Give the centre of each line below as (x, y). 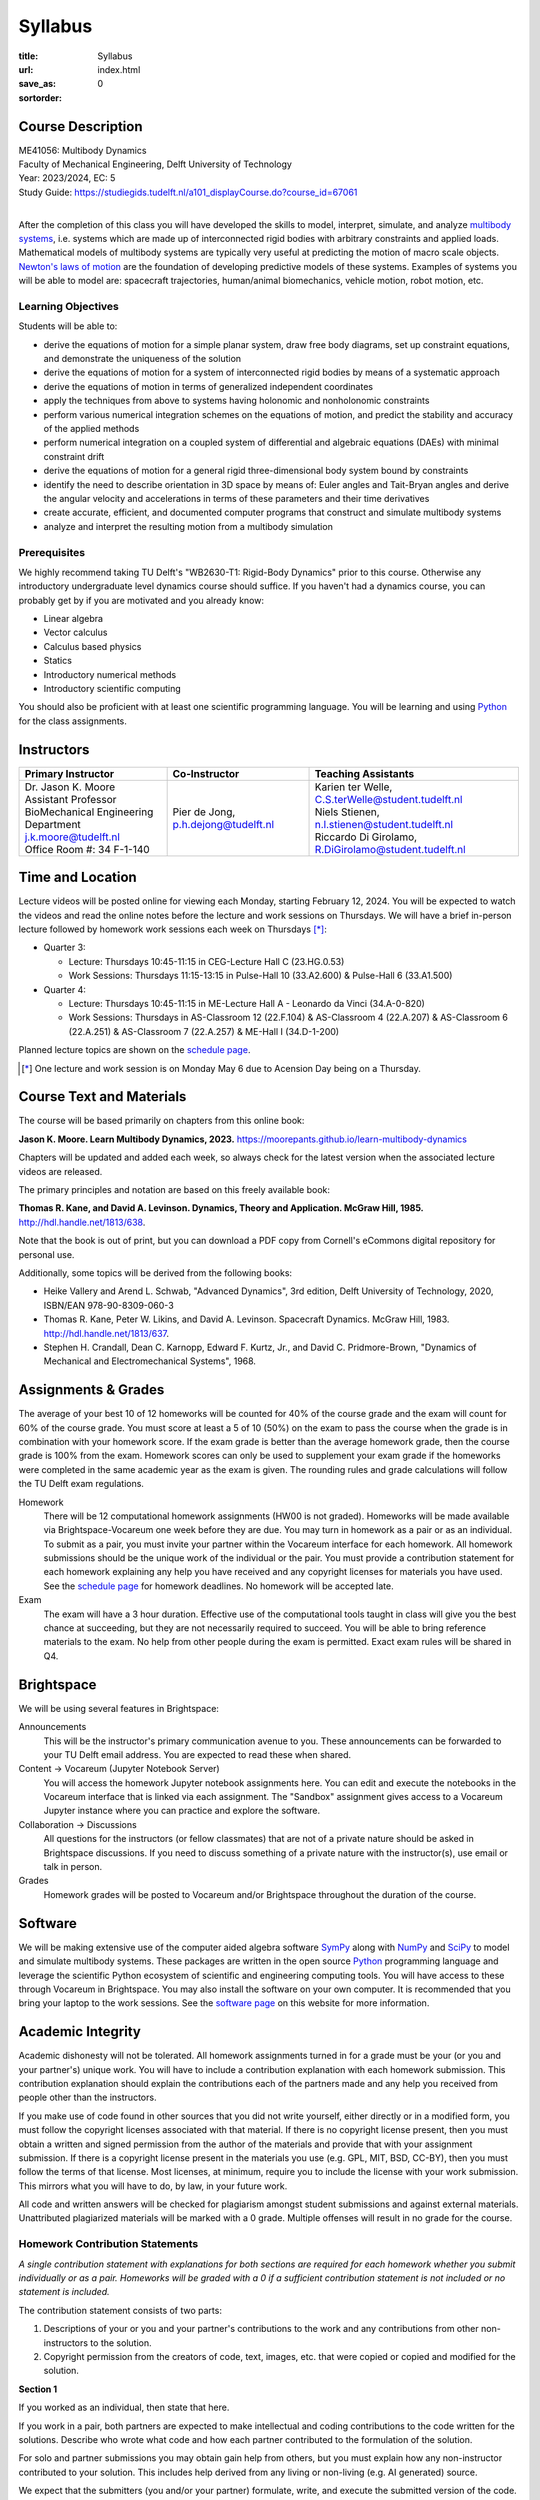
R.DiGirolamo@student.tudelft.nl (390, 849)
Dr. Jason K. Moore (70, 787)
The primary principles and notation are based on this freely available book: (174, 1189)
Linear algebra (73, 619)
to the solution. (121, 2342)
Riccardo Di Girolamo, (366, 837)
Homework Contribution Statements (108, 2244)
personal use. (46, 1254)
